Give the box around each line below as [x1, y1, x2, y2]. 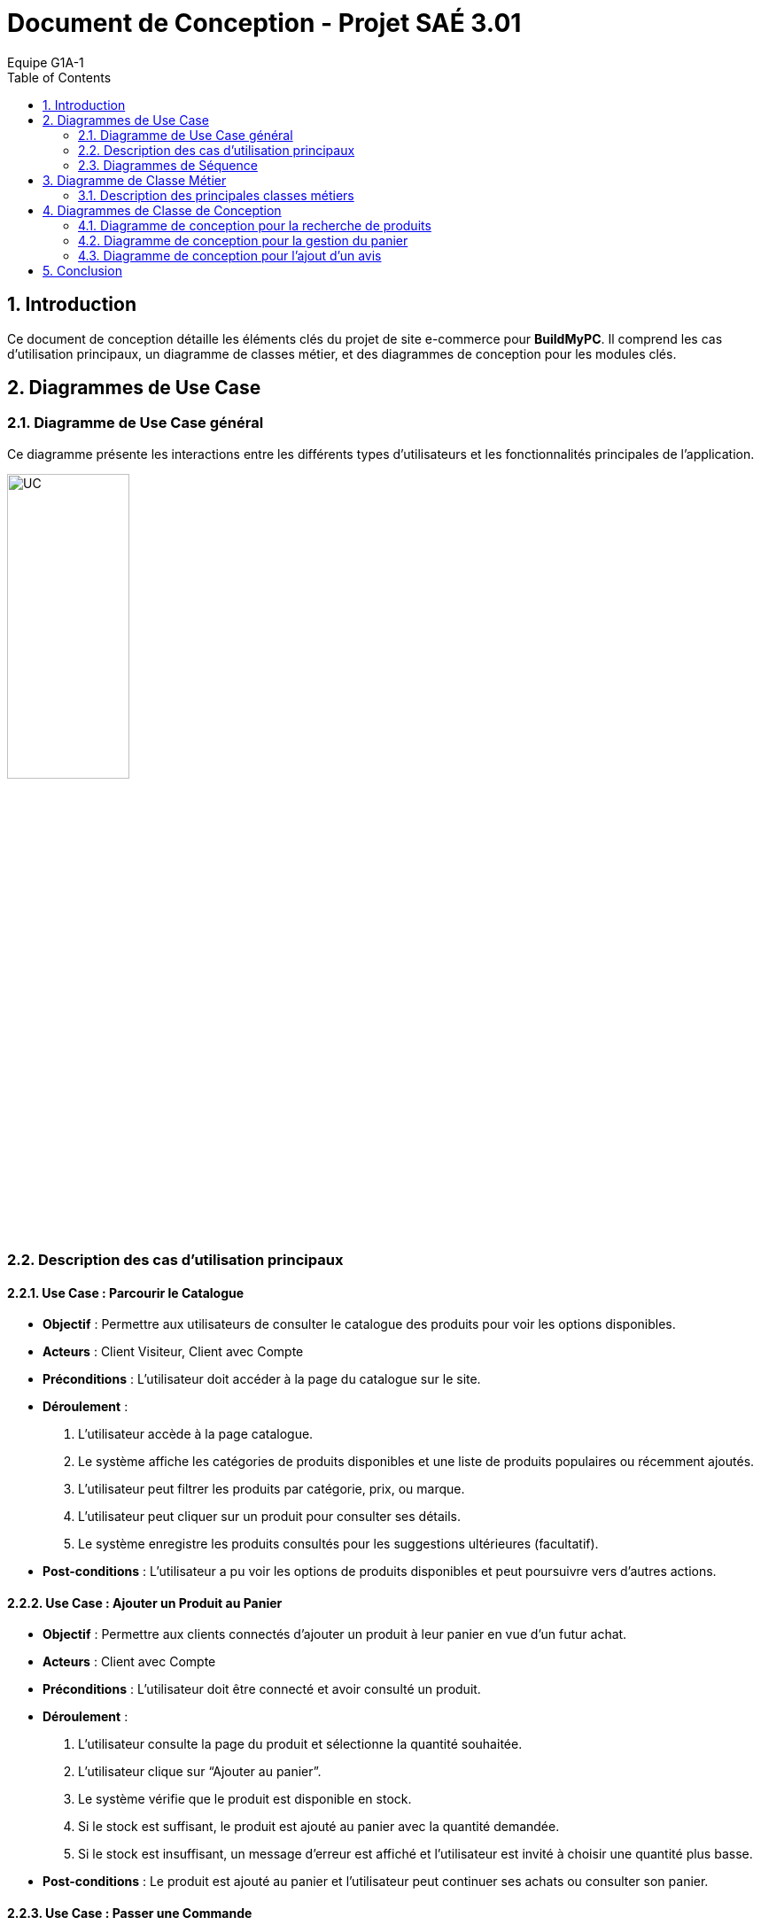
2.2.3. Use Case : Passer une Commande [7, 1906, 252, 1921]
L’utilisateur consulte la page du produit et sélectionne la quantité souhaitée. [78, 1736, 523, 1752]
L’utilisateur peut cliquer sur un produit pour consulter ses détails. [78, 1509, 462, 1525]
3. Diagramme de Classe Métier [43, 172, 227, 188]
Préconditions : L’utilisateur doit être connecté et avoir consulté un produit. [43, 1681, 481, 1697]
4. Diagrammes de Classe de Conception [43, 202, 282, 218]
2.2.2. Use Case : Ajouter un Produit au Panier [7, 1595, 283, 1611]
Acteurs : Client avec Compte [43, 1654, 216, 1670]
